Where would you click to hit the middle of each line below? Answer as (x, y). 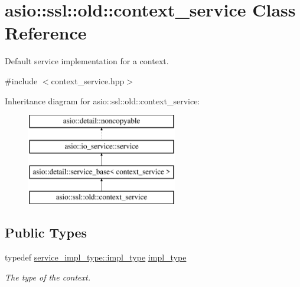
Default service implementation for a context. (87, 61)
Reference (46, 33)
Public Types (46, 232)
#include (21, 80)
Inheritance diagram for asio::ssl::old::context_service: (102, 100)
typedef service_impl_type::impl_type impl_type (96, 257)
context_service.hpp (88, 80)
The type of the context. (48, 277)
